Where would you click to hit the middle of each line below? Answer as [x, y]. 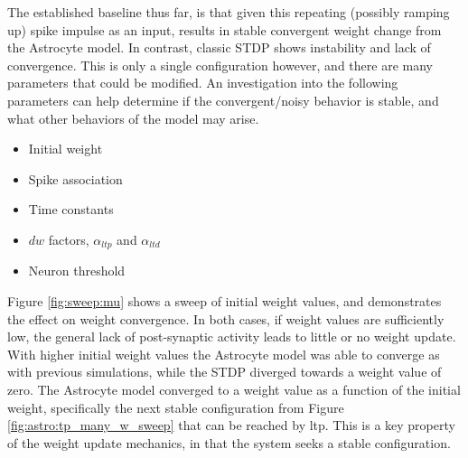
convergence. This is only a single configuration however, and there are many [220, 65]
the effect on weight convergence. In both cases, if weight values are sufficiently [226, 318]
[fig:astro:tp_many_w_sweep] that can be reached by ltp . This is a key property [231, 425]
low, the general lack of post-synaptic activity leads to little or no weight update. [232, 336]
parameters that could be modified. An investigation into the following [203, 83]
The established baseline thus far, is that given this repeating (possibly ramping [229, 12]
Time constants [71, 209]
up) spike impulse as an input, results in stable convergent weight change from [225, 29]
